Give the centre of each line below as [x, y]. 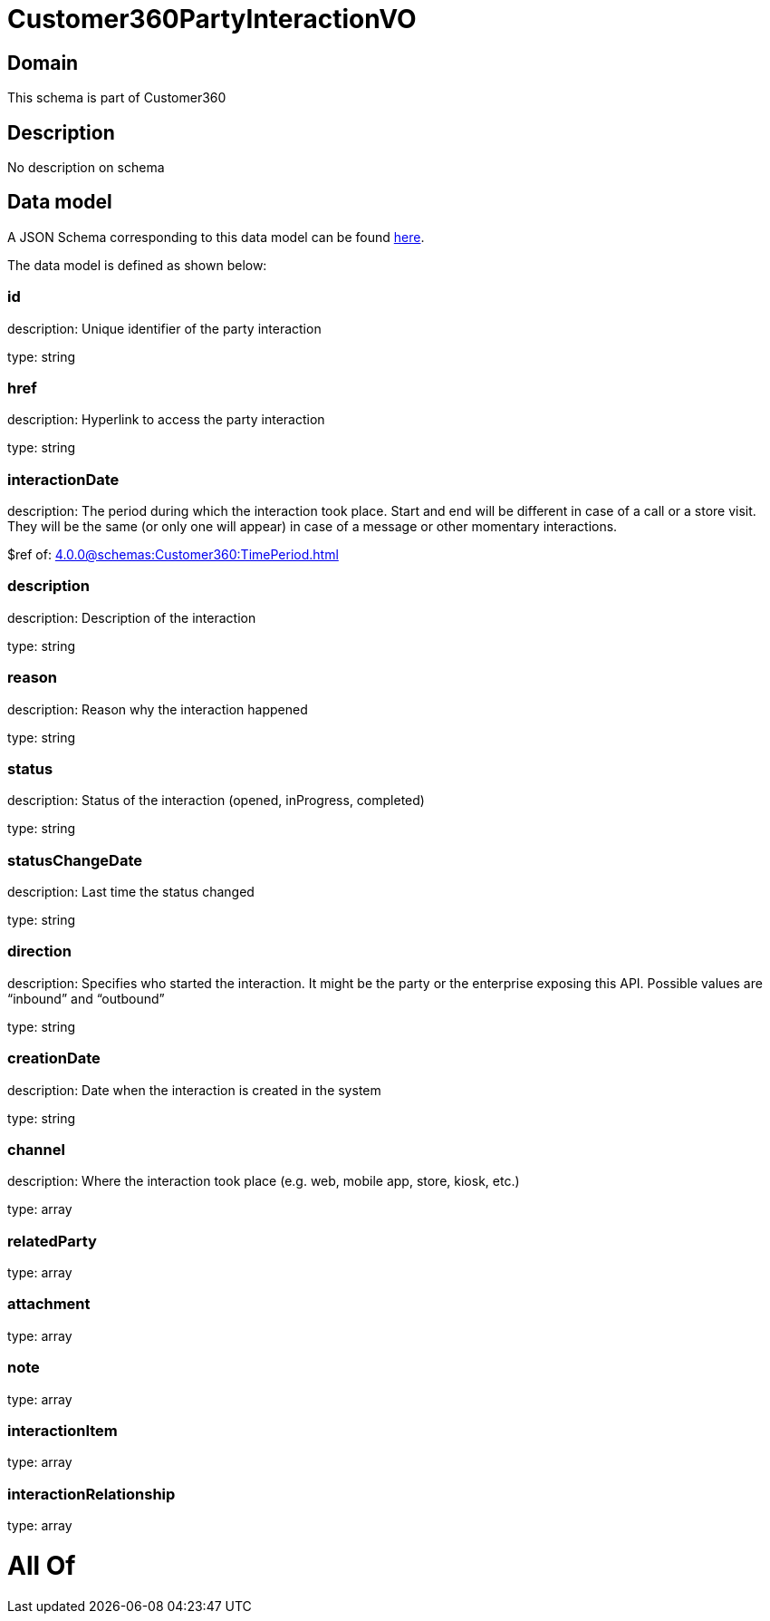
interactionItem [63, 1430]
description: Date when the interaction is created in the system [194, 1090]
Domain [43, 63]
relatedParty [52, 1241]
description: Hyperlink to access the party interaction [166, 420]
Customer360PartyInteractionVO [212, 19]
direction [40, 951]
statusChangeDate [75, 860]
